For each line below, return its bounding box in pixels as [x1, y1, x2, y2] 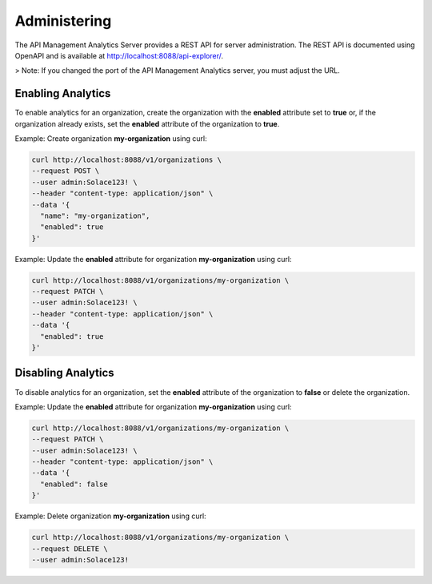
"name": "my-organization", [40, 211, 150, 220]
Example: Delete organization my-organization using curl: [14, 511, 207, 521]
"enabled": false [40, 479, 108, 489]
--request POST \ [31, 167, 100, 175]
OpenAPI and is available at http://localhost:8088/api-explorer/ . [14, 50, 224, 60]
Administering [14, 12, 112, 30]
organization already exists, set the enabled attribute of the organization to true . [14, 119, 280, 128]
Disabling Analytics [14, 366, 115, 380]
